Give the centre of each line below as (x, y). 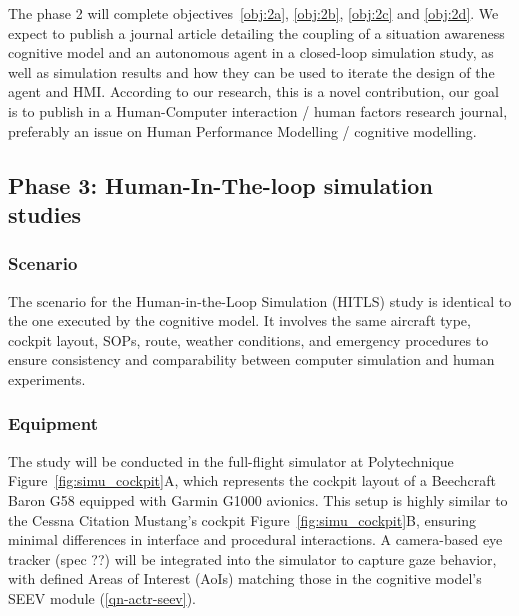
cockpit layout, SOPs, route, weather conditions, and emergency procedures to (248, 339)
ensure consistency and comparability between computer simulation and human (251, 359)
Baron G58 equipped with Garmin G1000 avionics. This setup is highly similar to (258, 499)
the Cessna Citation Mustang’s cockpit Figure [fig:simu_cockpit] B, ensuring (242, 519)
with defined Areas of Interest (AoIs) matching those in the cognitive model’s (245, 578)
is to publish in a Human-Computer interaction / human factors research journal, (258, 110)
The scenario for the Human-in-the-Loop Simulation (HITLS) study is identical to (260, 300)
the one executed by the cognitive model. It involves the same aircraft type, (239, 320)
